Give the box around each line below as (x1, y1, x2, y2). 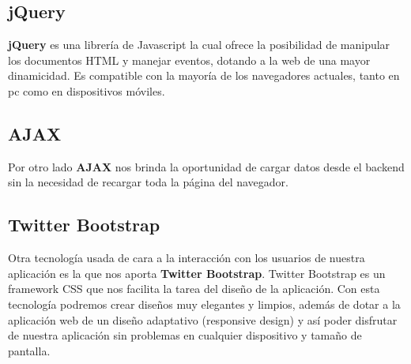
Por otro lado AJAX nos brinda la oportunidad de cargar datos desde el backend (8, 158, 405, 174)
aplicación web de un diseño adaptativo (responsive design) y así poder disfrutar (8, 311, 398, 328)
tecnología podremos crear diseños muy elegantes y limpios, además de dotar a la (8, 295, 401, 312)
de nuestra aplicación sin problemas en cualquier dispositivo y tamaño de (8, 327, 362, 343)
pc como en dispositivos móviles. (8, 82, 165, 99)
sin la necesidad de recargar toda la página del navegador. (8, 174, 288, 190)
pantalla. (8, 342, 51, 358)
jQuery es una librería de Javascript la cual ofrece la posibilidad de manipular (8, 36, 390, 53)
